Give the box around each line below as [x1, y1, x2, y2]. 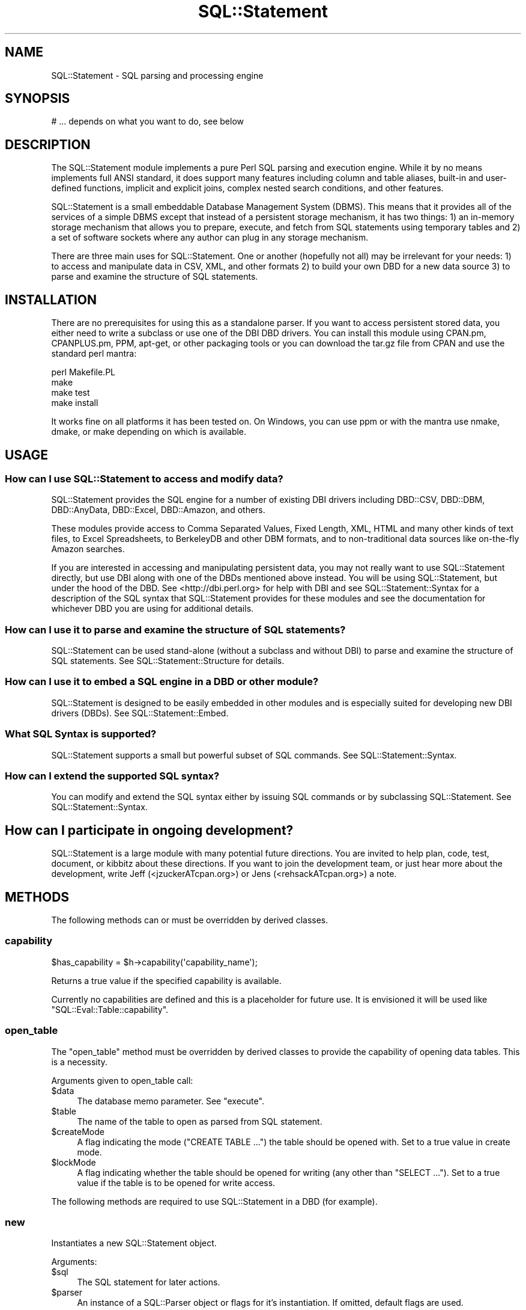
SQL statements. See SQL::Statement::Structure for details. [51, 656, 285, 666]
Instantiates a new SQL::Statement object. [51, 1238, 217, 1249]
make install [51, 398, 98, 408]
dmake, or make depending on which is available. [51, 426, 247, 437]
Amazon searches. [51, 544, 125, 555]
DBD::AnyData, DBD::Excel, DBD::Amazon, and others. [51, 505, 265, 515]
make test [51, 387, 90, 398]
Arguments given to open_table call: [51, 1075, 193, 1086]
